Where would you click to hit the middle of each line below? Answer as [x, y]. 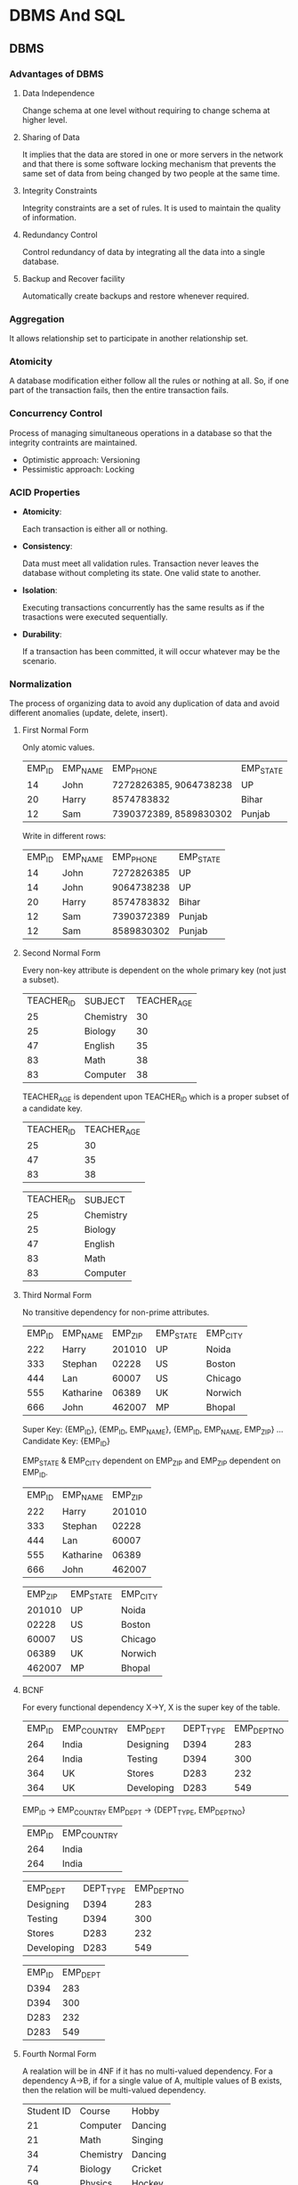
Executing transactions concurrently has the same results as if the [143, 608]
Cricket [147, 2169]
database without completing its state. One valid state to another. [141, 573]
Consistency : [47, 546]
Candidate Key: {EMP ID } [66, 1442]
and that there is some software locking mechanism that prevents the [149, 164]
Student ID [48, 2111]
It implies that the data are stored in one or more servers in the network [153, 154]
